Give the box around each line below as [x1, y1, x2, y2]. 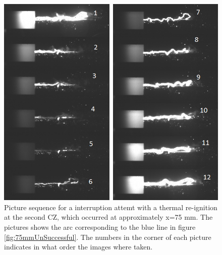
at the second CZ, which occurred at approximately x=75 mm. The [4, 212, 213, 222]
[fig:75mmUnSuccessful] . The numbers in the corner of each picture [4, 231, 211, 242]
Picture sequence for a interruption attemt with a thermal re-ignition [4, 202, 217, 212]
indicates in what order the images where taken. [4, 241, 153, 252]
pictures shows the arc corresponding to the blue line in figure [4, 221, 196, 232]
